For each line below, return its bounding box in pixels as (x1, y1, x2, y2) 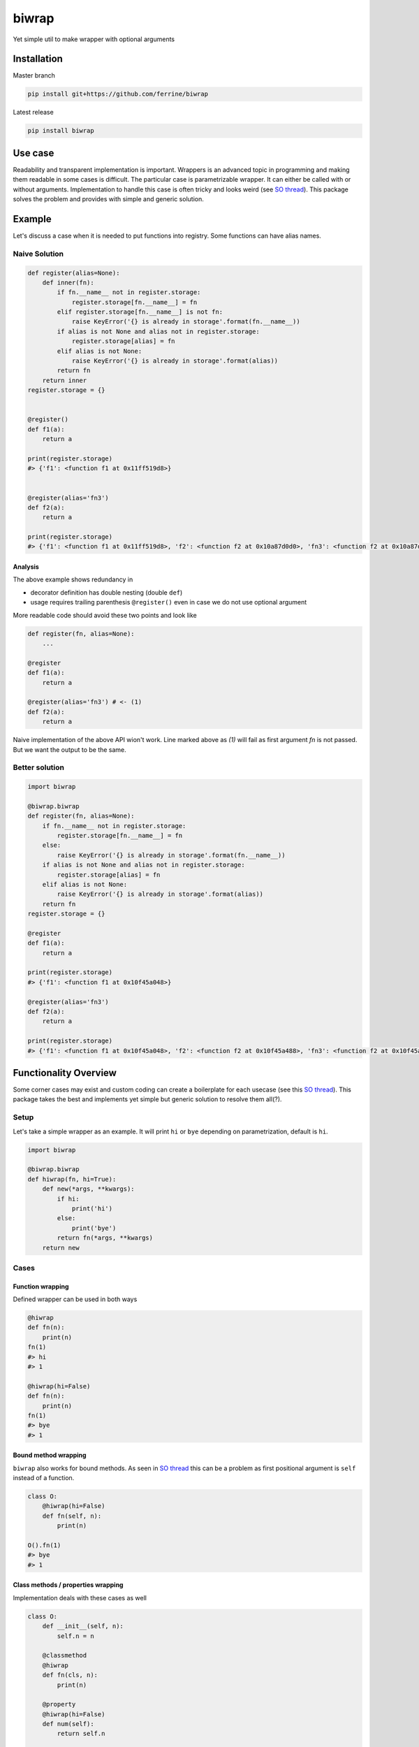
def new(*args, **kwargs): (42, 1185, 135, 1193)
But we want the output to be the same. (13, 745, 127, 754)
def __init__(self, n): (42, 1622, 124, 1630)
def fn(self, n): (42, 1512, 102, 1520)
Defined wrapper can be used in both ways (13, 1295, 138, 1303)
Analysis (13, 563, 40, 571)
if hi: (57, 1195, 80, 1203)
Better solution (13, 762, 64, 772)
